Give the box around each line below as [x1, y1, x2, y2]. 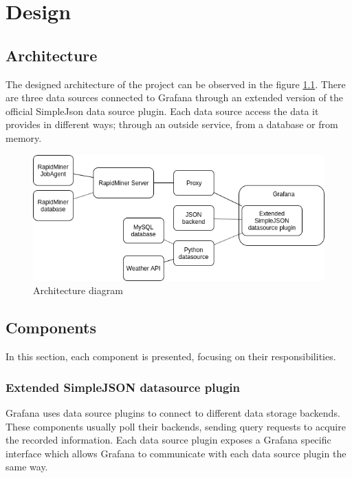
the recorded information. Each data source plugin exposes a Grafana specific [5, 433, 331, 447]
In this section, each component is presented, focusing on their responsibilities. [5, 349, 336, 364]
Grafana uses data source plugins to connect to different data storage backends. [5, 405, 340, 419]
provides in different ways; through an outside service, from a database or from [5, 117, 338, 132]
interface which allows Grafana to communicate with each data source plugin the [5, 446, 346, 460]
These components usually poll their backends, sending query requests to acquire [5, 419, 346, 433]
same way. [5, 459, 48, 474]
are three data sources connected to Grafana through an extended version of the [5, 90, 343, 105]
